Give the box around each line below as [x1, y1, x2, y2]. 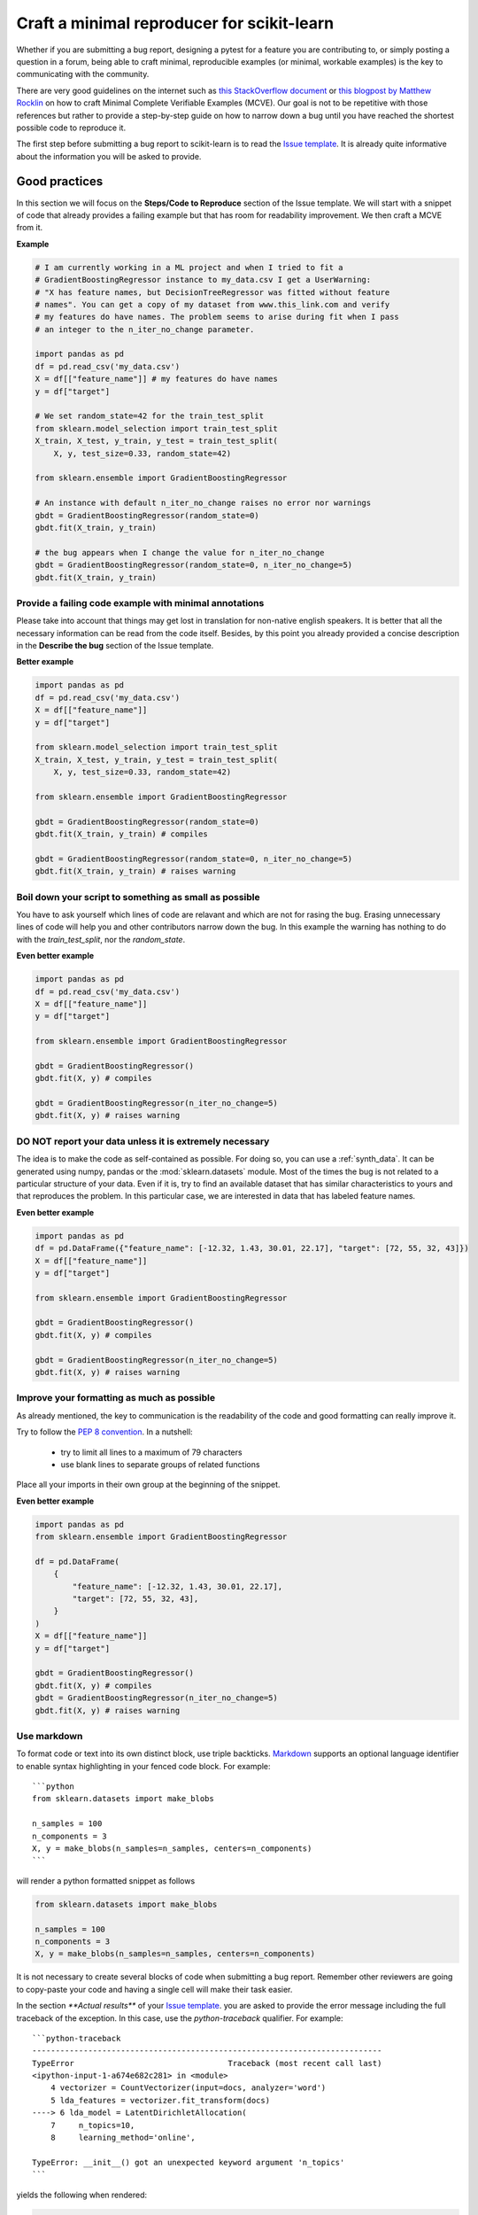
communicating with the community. [16, 69, 150, 80]
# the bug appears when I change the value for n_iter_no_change [35, 548, 325, 557]
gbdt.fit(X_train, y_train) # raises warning [35, 867, 236, 876]
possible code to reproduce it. [16, 122, 127, 133]
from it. [16, 222, 43, 233]
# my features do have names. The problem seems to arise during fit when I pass [35, 312, 400, 323]
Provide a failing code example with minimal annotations [16, 596, 265, 609]
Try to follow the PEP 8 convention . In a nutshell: [16, 1426, 194, 1437]
